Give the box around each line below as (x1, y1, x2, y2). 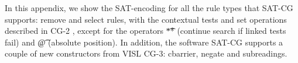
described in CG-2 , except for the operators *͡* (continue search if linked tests (5, 24, 286, 37)
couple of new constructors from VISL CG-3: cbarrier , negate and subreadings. (5, 47, 287, 60)
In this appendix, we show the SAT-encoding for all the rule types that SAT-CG (5, 2, 293, 13)
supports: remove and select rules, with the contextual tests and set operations (5, 13, 287, 25)
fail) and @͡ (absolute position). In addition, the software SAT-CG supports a (5, 36, 283, 48)
